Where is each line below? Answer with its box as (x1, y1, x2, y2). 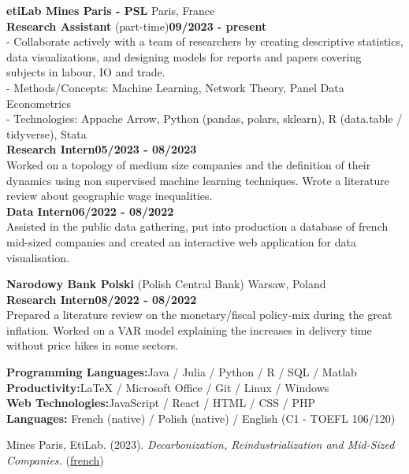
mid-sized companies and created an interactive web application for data (6, 233, 356, 250)
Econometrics (6, 94, 71, 111)
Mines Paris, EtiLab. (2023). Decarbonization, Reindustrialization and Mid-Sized (6, 436, 395, 453)
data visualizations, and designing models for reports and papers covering (6, 48, 362, 65)
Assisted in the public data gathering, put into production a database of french (6, 218, 389, 235)
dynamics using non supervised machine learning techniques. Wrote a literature (6, 172, 389, 188)
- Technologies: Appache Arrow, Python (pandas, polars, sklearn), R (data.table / (6, 110, 403, 127)
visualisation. (6, 249, 69, 265)
